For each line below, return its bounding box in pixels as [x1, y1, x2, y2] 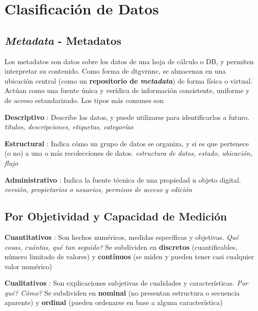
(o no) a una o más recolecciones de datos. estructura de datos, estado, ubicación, [4, 148, 253, 158]
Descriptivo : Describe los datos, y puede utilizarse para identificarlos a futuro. [4, 111, 250, 122]
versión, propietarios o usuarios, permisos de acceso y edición [4, 184, 192, 195]
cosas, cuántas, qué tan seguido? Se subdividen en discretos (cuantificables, [4, 241, 238, 252]
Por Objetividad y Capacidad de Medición [4, 208, 227, 224]
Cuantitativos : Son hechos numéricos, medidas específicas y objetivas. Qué [4, 231, 239, 242]
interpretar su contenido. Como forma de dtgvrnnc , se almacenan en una [4, 66, 226, 76]
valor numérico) [4, 261, 52, 271]
